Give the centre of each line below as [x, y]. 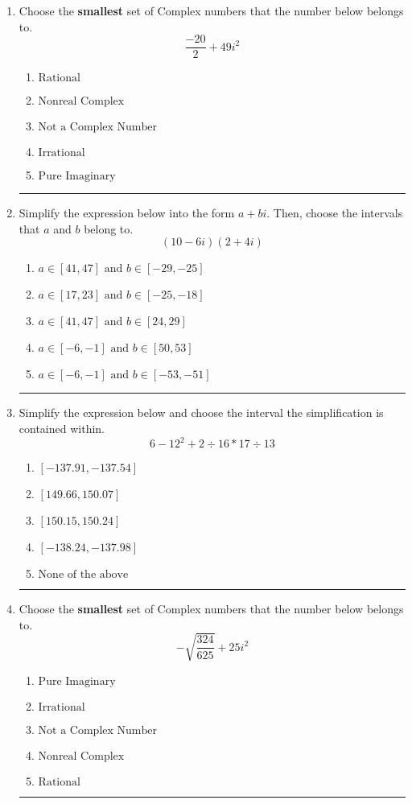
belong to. [109, 228]
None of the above [83, 575]
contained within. [62, 429]
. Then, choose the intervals [335, 213]
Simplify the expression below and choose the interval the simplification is [201, 412]
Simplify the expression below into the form [127, 213]
